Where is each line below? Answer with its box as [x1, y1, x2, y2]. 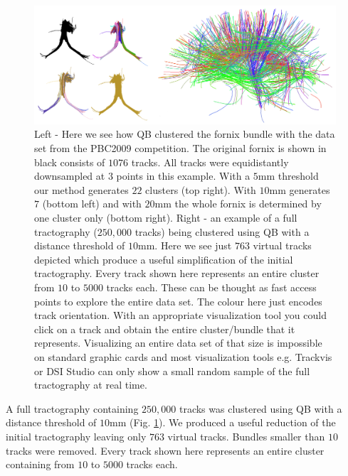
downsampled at [34, 168, 105, 183]
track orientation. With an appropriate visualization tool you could [34, 308, 327, 323]
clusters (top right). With [145, 182, 256, 197]
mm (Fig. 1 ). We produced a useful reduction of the [110, 415, 336, 430]
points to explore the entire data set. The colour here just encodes [34, 293, 322, 308]
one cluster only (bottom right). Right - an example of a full [34, 210, 297, 225]
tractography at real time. [34, 377, 147, 392]
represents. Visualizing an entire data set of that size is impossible [34, 335, 322, 350]
